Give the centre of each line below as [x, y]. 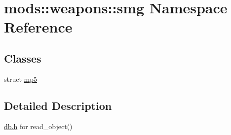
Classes [23, 58]
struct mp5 [21, 79]
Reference [38, 27]
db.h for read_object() [38, 126]
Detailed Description [58, 105]
